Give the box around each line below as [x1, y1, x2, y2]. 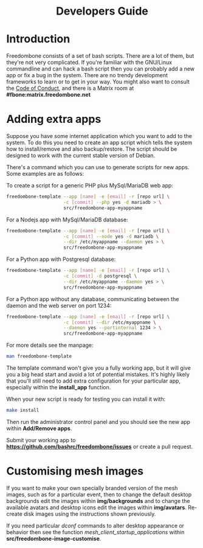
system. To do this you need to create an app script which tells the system [6, 139, 193, 147]
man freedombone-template [6, 353, 72, 359]
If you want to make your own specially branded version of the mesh [6, 484, 178, 491]
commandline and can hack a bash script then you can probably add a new [6, 65, 195, 72]
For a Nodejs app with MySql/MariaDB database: [6, 216, 129, 223]
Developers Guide [55, 4, 149, 18]
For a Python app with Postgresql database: [6, 255, 116, 263]
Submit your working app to [6, 436, 76, 443]
